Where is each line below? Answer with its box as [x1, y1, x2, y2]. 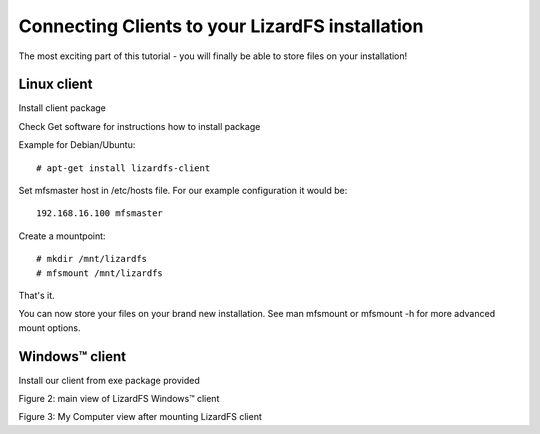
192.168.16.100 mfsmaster [36, 208, 164, 219]
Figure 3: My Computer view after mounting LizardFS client [18, 411, 262, 423]
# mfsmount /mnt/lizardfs [36, 267, 164, 279]
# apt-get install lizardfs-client [36, 162, 211, 174]
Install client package [18, 102, 107, 114]
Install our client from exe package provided [18, 374, 200, 386]
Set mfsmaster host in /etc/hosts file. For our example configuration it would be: [18, 185, 348, 197]
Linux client [18, 76, 93, 93]
